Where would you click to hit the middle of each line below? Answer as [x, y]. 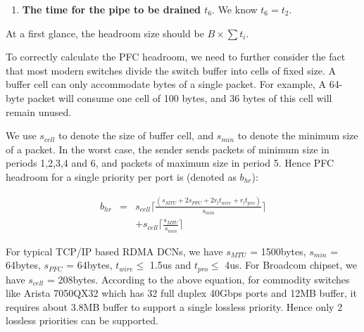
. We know [235, 9]
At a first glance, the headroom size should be [105, 33]
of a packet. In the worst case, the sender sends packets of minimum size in [168, 149]
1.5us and [170, 265]
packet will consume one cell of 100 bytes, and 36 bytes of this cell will [180, 97]
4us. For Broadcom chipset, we [291, 265]
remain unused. [39, 111]
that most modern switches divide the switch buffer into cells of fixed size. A [171, 70]
